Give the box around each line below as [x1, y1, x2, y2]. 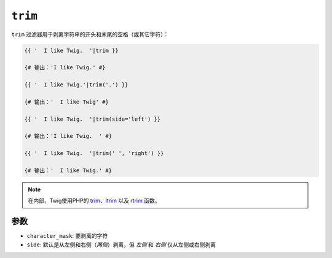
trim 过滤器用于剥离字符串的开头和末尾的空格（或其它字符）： [11, 31, 169, 38]
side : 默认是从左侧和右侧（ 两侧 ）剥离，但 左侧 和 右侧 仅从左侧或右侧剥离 [26, 241, 216, 248]
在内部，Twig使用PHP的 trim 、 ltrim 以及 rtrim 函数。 [28, 197, 160, 205]
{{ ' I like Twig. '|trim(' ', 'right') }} [24, 150, 164, 157]
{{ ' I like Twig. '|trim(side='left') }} [24, 115, 161, 123]
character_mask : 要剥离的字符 [26, 232, 108, 240]
